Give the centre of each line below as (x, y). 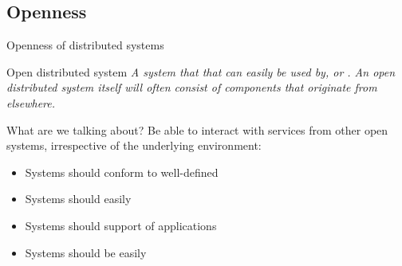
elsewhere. (31, 102)
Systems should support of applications (121, 225)
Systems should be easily (86, 252)
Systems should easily (78, 199)
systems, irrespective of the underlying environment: (134, 145)
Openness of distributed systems (85, 45)
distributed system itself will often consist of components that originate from (192, 87)
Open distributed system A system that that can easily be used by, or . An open (201, 71)
